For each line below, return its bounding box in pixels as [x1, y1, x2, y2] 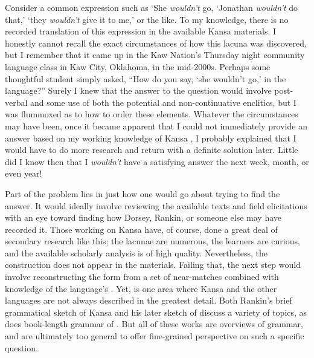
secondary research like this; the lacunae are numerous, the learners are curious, [5, 235, 300, 247]
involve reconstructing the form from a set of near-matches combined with [5, 270, 279, 283]
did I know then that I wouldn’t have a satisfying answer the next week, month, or [5, 155, 309, 168]
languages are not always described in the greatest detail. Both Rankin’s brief [5, 294, 292, 307]
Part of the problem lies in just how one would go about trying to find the [5, 187, 280, 200]
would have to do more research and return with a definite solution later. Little [5, 143, 298, 156]
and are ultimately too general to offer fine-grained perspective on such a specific [5, 330, 304, 342]
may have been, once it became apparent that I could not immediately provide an [5, 119, 307, 132]
